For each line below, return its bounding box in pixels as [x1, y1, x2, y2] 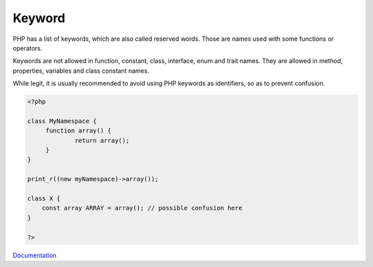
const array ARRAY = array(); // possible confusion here [41, 204, 242, 212]
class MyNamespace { [27, 117, 97, 125]
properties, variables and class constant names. [12, 66, 150, 75]
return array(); [75, 136, 130, 145]
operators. [12, 44, 43, 52]
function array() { [45, 127, 112, 135]
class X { [27, 194, 61, 202]
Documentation [12, 251, 57, 259]
